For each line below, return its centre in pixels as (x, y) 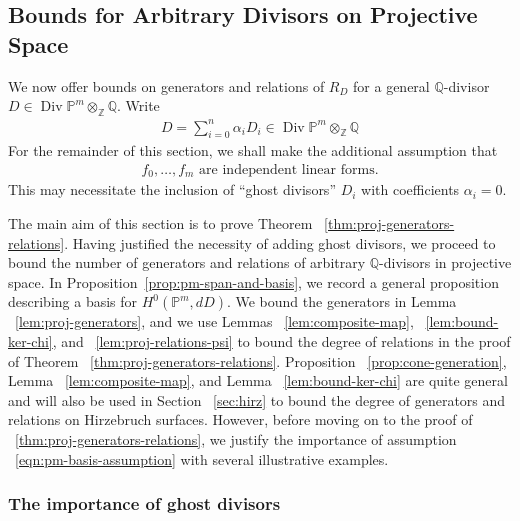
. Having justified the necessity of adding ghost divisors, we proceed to (280, 242)
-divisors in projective (445, 262)
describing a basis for (73, 301)
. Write (138, 105)
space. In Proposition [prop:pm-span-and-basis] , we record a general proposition (253, 281)
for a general (391, 85)
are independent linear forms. (289, 169)
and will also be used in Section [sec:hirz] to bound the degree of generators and (257, 399)
